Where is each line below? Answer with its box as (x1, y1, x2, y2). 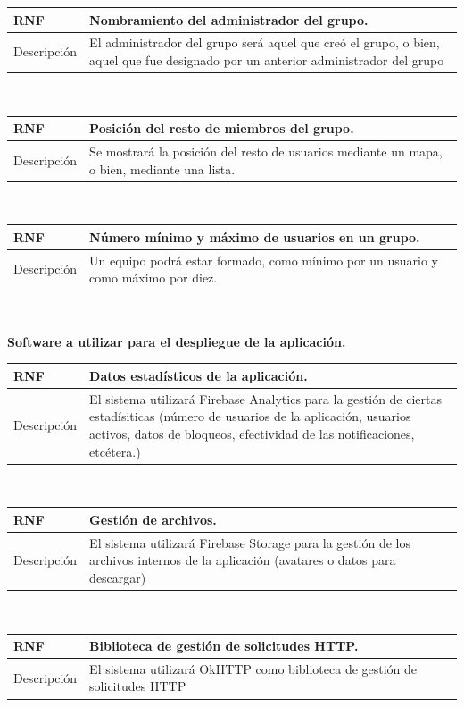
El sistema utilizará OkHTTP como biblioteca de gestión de (89, 659, 418, 678)
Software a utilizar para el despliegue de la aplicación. (7, 332, 346, 350)
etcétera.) (89, 442, 141, 460)
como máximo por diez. (89, 268, 218, 287)
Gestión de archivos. (89, 509, 217, 528)
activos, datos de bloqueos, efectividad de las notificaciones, (89, 425, 415, 442)
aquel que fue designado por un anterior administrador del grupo (89, 50, 444, 69)
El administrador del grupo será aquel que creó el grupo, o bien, (89, 33, 440, 52)
